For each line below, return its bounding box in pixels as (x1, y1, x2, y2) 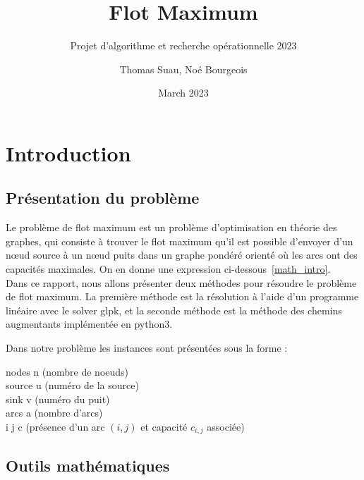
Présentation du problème (6, 187, 200, 209)
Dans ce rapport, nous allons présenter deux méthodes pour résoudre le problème (6, 275, 357, 290)
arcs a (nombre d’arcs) (6, 405, 103, 420)
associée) (207, 419, 245, 434)
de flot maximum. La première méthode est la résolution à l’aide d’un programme (6, 289, 359, 304)
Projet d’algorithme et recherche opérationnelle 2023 (70, 38, 297, 53)
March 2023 (158, 85, 209, 100)
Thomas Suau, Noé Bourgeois (119, 61, 248, 76)
